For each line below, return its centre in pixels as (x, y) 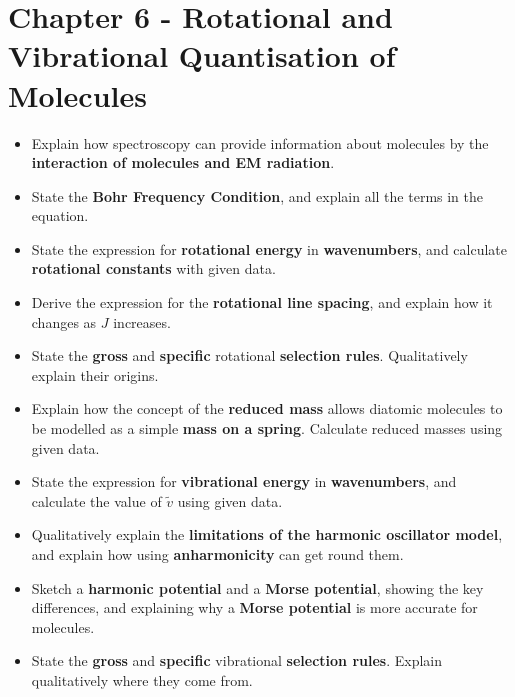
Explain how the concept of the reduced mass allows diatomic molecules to (267, 408)
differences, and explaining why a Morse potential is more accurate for (254, 607)
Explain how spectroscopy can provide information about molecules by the (260, 142)
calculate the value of (96, 500)
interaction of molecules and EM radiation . (183, 162)
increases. (142, 321)
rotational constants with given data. (153, 268)
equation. (60, 215)
